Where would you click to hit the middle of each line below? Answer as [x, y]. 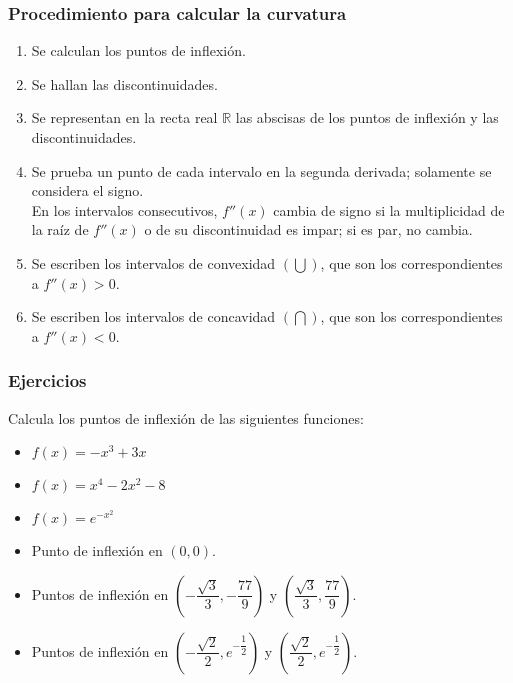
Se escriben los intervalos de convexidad [153, 262]
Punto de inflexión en [97, 550]
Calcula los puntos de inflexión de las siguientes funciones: [186, 417]
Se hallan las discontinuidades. [124, 83]
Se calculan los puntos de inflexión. [138, 50]
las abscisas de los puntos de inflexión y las [367, 117]
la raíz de [60, 229]
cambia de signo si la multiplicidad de [389, 209]
